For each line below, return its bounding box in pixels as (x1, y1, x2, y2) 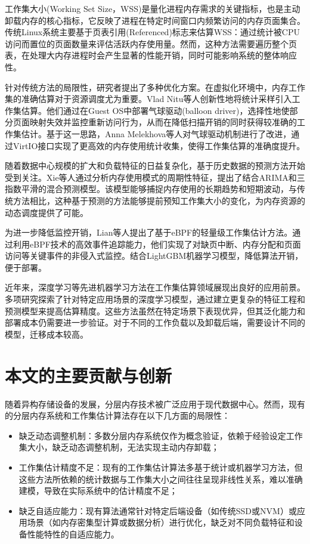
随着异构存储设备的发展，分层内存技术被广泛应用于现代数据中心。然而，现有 (5, 397, 305, 410)
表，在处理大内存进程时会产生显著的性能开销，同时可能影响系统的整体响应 (5, 49, 297, 61)
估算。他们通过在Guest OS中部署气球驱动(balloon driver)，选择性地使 (21, 104, 290, 116)
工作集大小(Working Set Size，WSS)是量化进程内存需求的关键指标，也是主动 (5, 2, 300, 14)
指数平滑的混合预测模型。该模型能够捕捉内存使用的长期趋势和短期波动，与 (5, 183, 297, 195)
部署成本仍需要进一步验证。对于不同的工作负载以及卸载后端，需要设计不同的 (5, 316, 305, 329)
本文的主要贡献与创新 (5, 363, 172, 387)
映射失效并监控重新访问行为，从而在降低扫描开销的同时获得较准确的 (29, 116, 297, 128)
